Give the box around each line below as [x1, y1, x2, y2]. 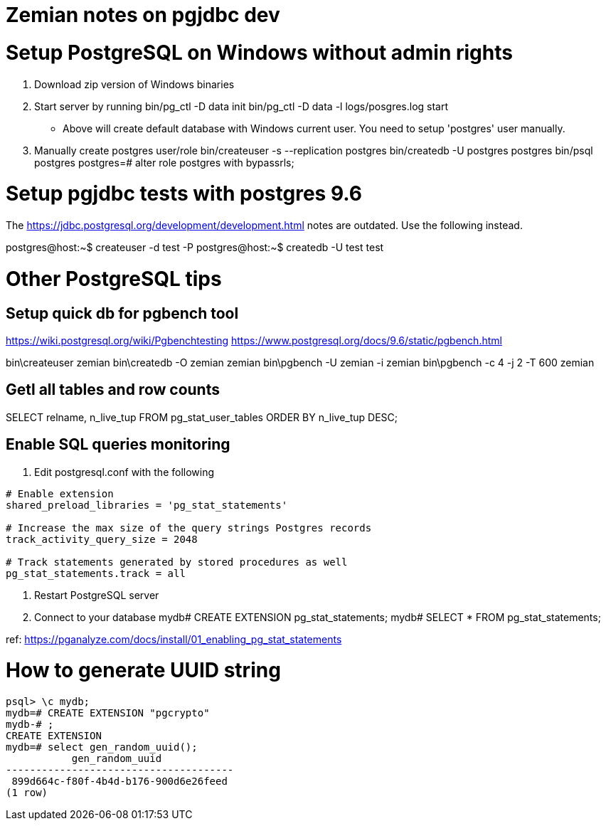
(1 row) [6, 787, 48, 799]
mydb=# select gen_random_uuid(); [6, 741, 198, 753]
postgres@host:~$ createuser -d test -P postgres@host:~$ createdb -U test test [6, 241, 384, 253]
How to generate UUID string [6, 658, 281, 683]
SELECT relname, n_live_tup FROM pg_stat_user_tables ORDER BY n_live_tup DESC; [6, 411, 398, 423]
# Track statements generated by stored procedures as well [6, 556, 348, 568]
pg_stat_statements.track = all [6, 567, 186, 579]
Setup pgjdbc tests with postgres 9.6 [6, 181, 363, 206]
